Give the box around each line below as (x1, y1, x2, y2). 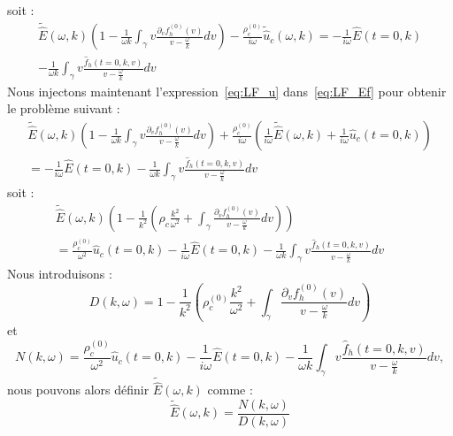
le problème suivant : (7, 99, 120, 118)
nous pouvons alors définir (7, 380, 150, 399)
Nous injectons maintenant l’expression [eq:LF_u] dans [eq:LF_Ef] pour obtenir (7, 81, 447, 100)
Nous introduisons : (7, 264, 112, 283)
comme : (207, 380, 253, 399)
